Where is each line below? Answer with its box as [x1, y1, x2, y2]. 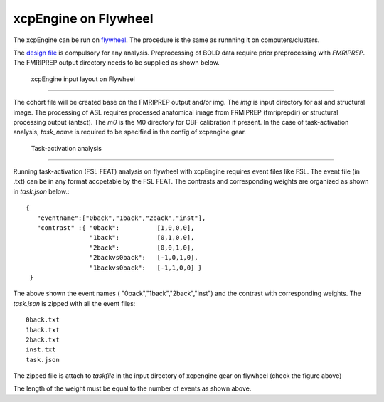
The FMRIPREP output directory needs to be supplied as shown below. [13, 58, 220, 67]
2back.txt [26, 335, 60, 344]
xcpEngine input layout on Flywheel [31, 75, 135, 83]
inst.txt [26, 346, 56, 354]
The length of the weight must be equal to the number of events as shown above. [13, 384, 252, 393]
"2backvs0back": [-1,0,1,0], [89, 253, 198, 262]
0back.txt [26, 316, 60, 324]
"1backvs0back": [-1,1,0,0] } [89, 263, 203, 272]
